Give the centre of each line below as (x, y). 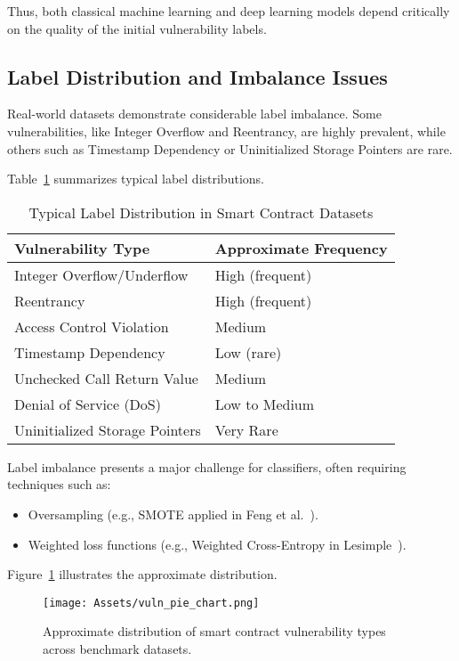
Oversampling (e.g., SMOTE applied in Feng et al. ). (173, 514)
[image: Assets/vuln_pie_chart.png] (151, 603)
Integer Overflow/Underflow (101, 274)
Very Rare (246, 429)
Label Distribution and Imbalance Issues (197, 76)
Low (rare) (248, 352)
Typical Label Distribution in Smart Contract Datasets (201, 212)
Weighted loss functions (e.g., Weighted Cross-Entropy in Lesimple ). (217, 544)
